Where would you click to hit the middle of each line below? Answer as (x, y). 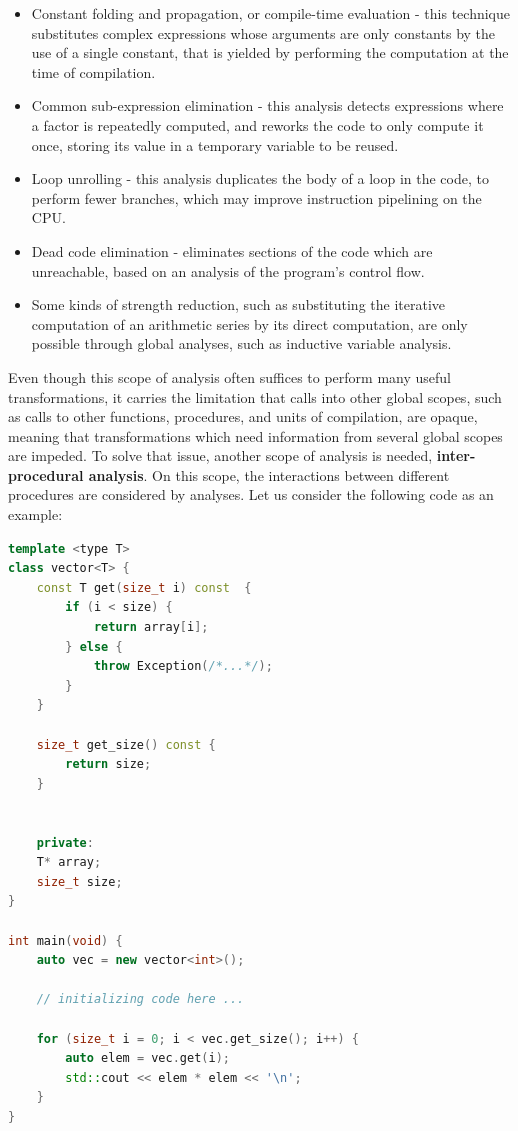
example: (35, 514)
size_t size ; (79, 881)
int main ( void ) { (65, 940)
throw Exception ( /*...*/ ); (183, 666)
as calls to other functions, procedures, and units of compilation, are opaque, (243, 416)
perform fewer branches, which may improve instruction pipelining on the (256, 197)
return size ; (108, 764)
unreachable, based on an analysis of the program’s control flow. (228, 270)
